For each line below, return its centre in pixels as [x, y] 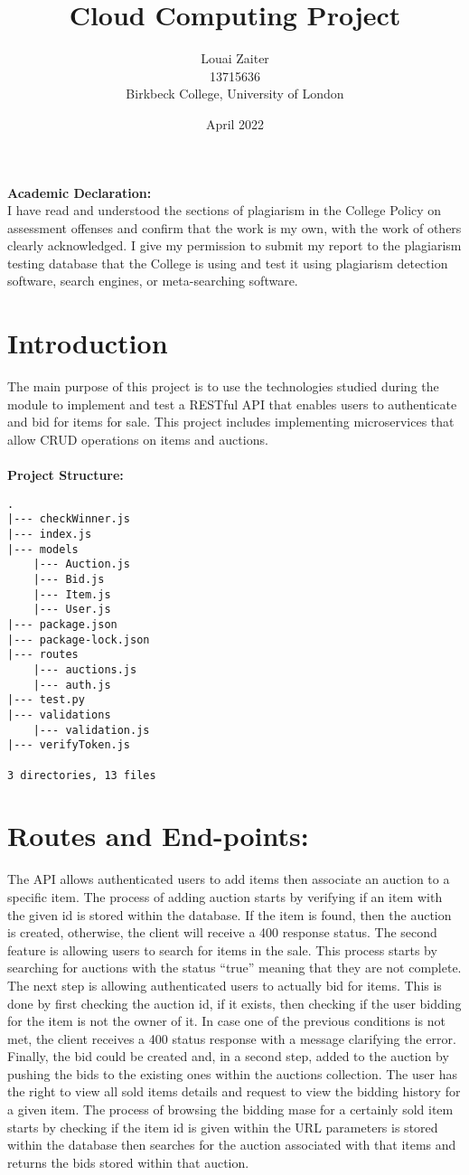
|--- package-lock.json [79, 639]
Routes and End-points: [158, 836]
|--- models [43, 549]
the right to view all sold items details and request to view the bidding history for [234, 1091]
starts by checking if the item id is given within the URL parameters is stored [223, 1127]
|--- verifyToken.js [69, 745]
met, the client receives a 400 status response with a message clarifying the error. [232, 1038]
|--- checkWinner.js [69, 519]
